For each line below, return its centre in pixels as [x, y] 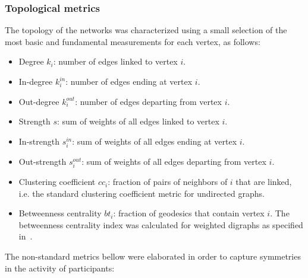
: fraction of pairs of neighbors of [168, 182]
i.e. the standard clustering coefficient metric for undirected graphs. [142, 193]
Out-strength [43, 161]
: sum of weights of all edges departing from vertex [174, 161]
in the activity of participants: [60, 268]
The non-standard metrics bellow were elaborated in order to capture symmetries [153, 256]
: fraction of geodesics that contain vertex [189, 213]
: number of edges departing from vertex [148, 101]
